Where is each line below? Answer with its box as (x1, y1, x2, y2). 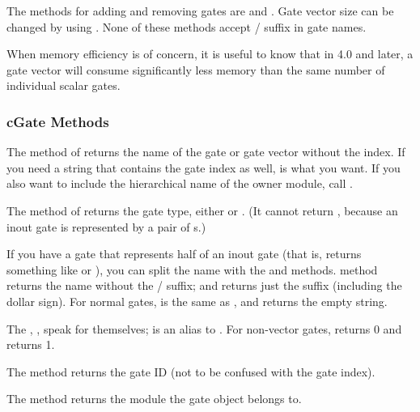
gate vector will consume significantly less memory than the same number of (6, 61, 385, 78)
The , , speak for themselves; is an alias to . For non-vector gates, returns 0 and (6, 320, 402, 337)
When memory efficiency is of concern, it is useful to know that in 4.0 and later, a (6, 45, 414, 62)
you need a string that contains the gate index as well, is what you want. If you (6, 159, 401, 176)
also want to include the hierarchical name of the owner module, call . (6, 175, 353, 192)
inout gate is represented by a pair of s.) (6, 218, 206, 235)
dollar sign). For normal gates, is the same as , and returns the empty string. (6, 292, 388, 309)
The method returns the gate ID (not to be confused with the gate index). (6, 363, 375, 380)
